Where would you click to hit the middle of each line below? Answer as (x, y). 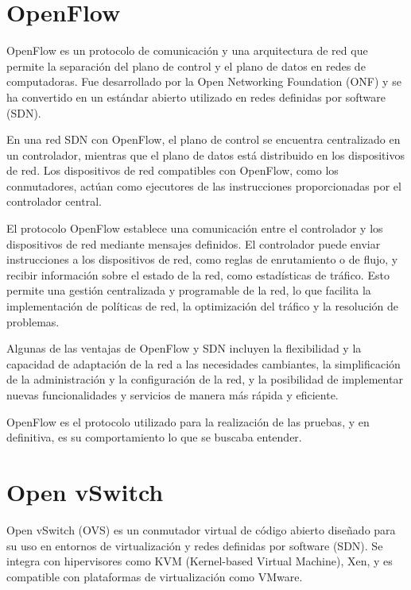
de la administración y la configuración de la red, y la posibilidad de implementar (205, 379)
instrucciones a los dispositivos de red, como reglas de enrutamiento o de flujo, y (202, 259)
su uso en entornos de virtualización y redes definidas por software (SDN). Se (195, 545)
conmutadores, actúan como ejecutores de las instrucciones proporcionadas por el (204, 185)
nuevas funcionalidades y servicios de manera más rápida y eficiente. (173, 395)
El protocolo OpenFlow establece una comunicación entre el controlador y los (195, 228)
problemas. (33, 321)
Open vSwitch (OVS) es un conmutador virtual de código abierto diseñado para (201, 529)
